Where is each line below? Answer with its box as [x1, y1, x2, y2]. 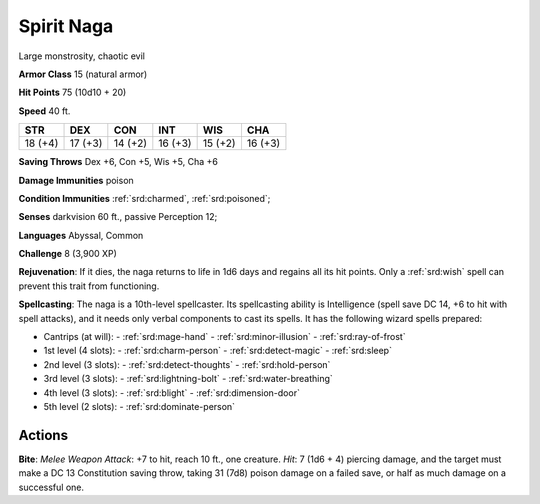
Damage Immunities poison [18, 174, 134, 186]
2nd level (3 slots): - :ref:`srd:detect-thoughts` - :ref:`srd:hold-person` [43, 358, 331, 370]
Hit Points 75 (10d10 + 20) [18, 86, 127, 99]
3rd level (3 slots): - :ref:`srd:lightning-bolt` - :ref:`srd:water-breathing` [43, 373, 334, 385]
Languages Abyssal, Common [18, 229, 144, 241]
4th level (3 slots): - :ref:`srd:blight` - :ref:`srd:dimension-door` [43, 386, 300, 399]
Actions [18, 426, 69, 444]
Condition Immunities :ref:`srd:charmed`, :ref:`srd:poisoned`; [18, 192, 271, 204]
